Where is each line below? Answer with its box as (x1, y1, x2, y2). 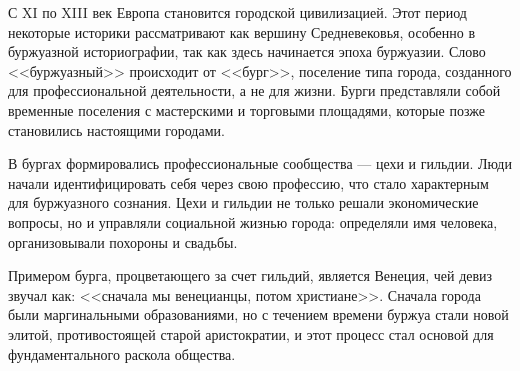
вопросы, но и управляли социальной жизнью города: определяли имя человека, (8, 211, 498, 232)
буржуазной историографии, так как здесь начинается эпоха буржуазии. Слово (8, 41, 486, 62)
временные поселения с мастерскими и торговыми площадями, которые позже (8, 99, 485, 120)
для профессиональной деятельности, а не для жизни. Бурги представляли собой (8, 80, 501, 101)
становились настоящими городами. (8, 119, 225, 140)
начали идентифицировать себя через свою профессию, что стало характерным (8, 172, 489, 193)
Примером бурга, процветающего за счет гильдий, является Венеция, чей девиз (8, 265, 493, 286)
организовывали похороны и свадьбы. (8, 231, 238, 252)
